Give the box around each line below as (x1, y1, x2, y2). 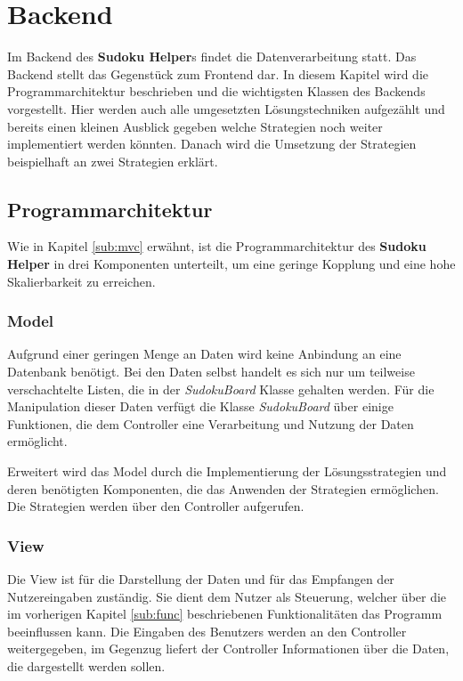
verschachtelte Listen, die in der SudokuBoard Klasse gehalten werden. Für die (7, 379, 435, 398)
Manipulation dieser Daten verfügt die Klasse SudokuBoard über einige (7, 397, 394, 416)
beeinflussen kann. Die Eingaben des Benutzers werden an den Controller (7, 621, 407, 640)
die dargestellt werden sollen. (7, 657, 166, 676)
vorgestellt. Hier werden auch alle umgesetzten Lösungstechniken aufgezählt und (7, 99, 445, 118)
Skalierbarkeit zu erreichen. (7, 272, 156, 290)
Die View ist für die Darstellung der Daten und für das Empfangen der (7, 570, 394, 588)
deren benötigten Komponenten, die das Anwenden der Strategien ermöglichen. (7, 479, 439, 498)
